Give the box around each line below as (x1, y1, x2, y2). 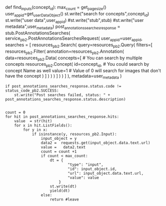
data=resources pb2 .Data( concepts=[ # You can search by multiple (5, 55, 143, 62)
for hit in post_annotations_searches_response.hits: (5, 114, 120, 119)
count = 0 (5, 109, 26, 115)
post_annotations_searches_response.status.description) (5, 97, 126, 102)
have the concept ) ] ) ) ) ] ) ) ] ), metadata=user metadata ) (5, 73, 122, 80)
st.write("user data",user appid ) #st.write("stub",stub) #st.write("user (5, 17, 144, 24)
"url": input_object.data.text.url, (67, 171, 144, 176)
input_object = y (40, 136, 77, 141)
